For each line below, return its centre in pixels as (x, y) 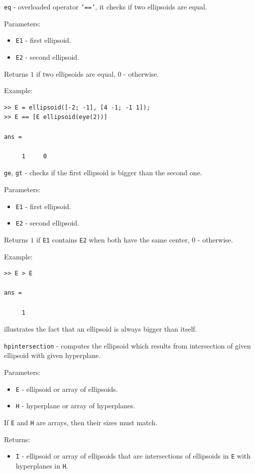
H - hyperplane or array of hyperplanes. (75, 406)
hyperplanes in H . (42, 465)
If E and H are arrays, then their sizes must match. (81, 422)
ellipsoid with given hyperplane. (53, 355)
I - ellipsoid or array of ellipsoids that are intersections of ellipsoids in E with (133, 456)
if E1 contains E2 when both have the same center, (113, 239)
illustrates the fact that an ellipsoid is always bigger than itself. (101, 329)
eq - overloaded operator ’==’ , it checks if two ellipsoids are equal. (106, 6)
